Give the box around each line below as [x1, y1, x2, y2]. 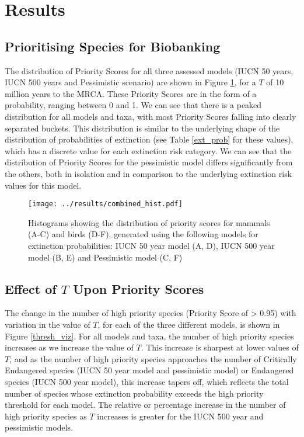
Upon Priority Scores [72, 279, 204, 297]
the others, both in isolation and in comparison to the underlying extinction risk [5, 167, 292, 179]
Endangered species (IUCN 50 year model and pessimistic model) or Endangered [5, 364, 294, 376]
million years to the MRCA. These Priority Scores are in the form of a [5, 87, 257, 99]
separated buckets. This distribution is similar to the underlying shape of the [5, 122, 280, 134]
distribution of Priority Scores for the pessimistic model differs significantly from [5, 156, 293, 168]
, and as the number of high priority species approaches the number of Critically [9, 352, 297, 365]
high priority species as [5, 410, 87, 422]
